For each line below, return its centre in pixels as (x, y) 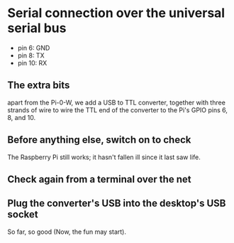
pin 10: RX (32, 63)
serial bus (37, 28)
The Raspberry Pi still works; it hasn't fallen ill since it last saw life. (104, 157)
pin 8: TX (31, 55)
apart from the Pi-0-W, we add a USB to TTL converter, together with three (116, 102)
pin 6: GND (34, 48)
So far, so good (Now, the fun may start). (67, 232)
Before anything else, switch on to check (99, 140)
